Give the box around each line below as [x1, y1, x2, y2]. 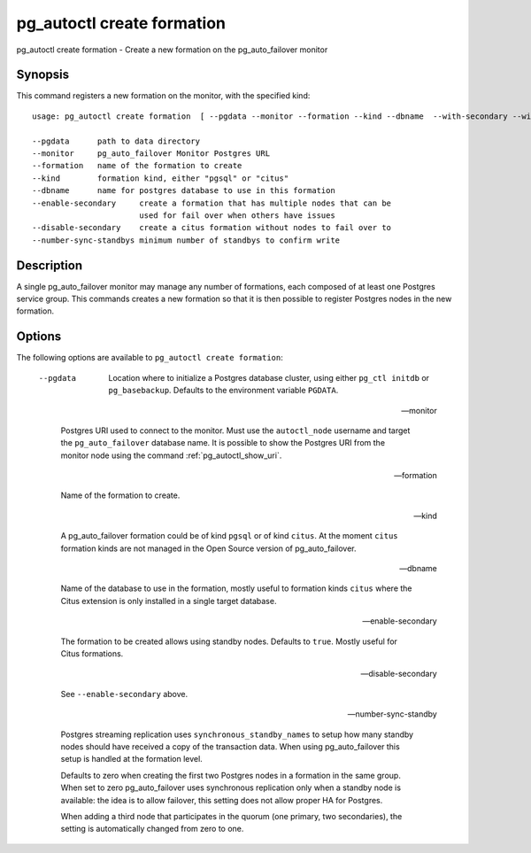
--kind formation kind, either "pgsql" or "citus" [32, 173, 289, 183]
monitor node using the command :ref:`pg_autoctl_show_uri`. [60, 450, 282, 461]
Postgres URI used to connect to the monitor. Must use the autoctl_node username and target [60, 425, 411, 436]
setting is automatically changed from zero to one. [60, 824, 244, 834]
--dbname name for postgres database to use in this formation [32, 186, 335, 196]
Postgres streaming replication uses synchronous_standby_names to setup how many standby [60, 729, 414, 740]
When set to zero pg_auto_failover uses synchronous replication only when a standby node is [60, 782, 402, 793]
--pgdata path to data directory [32, 136, 201, 146]
